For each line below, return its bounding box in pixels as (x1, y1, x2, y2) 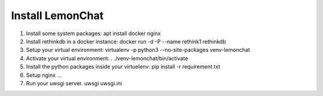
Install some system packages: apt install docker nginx (26, 30, 161, 37)
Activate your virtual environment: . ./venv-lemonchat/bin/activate (26, 54, 188, 62)
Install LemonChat (11, 9, 104, 22)
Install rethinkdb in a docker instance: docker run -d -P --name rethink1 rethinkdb (26, 38, 227, 45)
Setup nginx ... (26, 72, 62, 79)
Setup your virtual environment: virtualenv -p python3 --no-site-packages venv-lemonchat (26, 47, 251, 54)
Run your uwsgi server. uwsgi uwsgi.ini (26, 79, 123, 86)
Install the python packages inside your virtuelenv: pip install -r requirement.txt (26, 63, 221, 70)
